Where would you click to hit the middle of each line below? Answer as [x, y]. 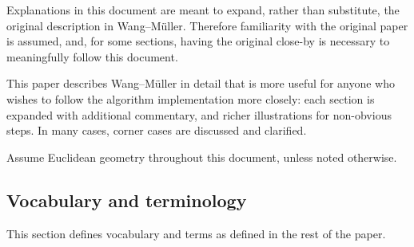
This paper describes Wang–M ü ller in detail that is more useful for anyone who [201, 83]
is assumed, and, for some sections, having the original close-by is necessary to [198, 41]
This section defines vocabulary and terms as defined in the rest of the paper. [196, 233]
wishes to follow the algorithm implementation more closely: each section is [191, 98]
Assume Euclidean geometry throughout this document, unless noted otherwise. [202, 157]
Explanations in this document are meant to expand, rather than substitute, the [203, 10]
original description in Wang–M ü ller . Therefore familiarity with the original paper [207, 25]
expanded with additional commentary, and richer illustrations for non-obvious [199, 114]
